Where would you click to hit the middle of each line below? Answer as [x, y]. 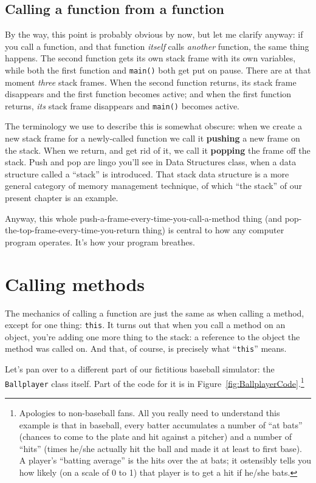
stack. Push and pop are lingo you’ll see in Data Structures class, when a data [151, 162]
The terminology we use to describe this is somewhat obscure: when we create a [153, 126]
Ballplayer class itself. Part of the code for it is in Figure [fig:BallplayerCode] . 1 [155, 382]
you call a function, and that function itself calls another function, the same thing [157, 46]
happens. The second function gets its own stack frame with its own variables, [150, 58]
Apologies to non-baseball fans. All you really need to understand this [149, 412]
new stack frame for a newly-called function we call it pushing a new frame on [153, 138]
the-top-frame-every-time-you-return [72, 230]
